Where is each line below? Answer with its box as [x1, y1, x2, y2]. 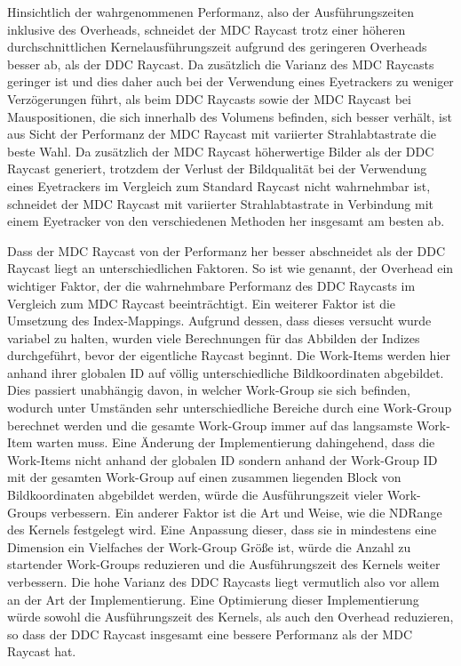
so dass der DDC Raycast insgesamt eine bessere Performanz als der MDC [7, 624, 412, 643]
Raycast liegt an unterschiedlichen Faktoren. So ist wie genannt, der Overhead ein [7, 259, 454, 277]
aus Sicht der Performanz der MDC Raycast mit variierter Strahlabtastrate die [7, 124, 436, 143]
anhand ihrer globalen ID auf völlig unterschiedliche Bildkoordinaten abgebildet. [7, 363, 444, 381]
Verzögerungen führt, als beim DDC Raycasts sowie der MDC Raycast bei [7, 89, 411, 108]
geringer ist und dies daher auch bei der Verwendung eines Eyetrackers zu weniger [7, 72, 454, 91]
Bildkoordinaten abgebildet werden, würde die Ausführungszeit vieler [7, 485, 384, 504]
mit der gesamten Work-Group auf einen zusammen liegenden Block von [7, 468, 401, 486]
